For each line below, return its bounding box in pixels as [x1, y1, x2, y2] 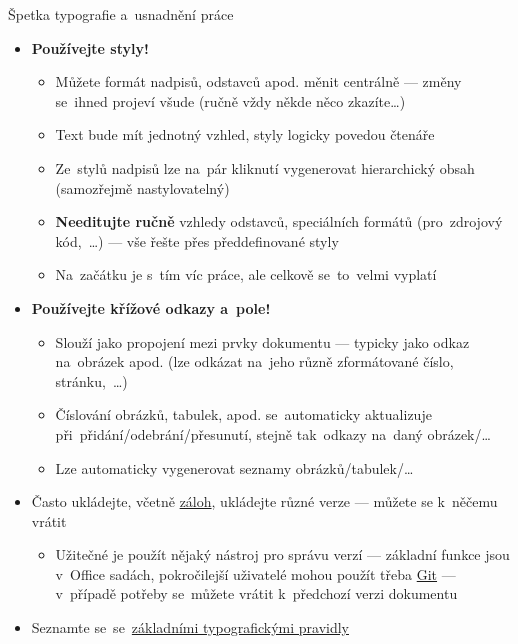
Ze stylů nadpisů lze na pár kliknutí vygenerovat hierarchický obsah [55, 157, 475, 178]
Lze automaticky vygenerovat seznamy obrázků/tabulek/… [55, 457, 414, 478]
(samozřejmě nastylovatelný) [55, 177, 230, 198]
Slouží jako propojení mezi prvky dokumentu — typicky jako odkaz [55, 331, 470, 352]
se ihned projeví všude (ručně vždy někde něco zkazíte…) [55, 90, 406, 111]
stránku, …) [55, 370, 128, 391]
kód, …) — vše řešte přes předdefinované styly [55, 230, 339, 251]
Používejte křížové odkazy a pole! [31, 297, 271, 318]
